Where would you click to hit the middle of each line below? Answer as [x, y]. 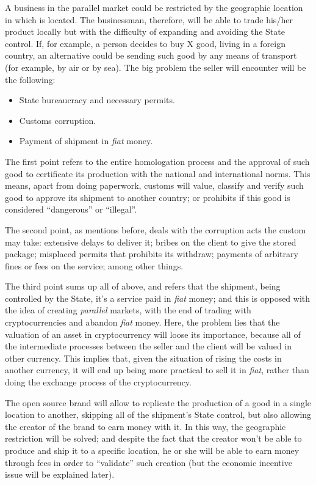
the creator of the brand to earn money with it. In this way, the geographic [145, 426]
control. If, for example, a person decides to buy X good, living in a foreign [145, 43]
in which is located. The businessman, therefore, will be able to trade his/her [149, 19]
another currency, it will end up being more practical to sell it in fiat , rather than [157, 370]
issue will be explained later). [60, 474]
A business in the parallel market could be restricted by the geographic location [154, 7]
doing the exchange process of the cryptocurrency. [98, 382]
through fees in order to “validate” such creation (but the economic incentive [149, 462]
